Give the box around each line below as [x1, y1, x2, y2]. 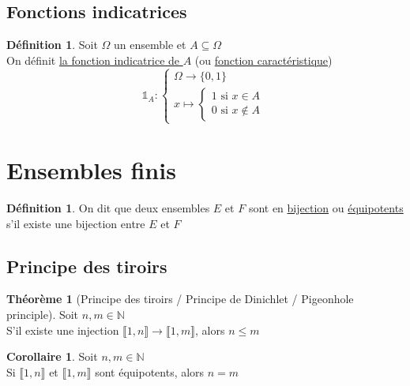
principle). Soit [6, 306, 79, 323]
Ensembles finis [6, 154, 176, 186]
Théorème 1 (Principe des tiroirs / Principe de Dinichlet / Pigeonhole [6, 290, 354, 307]
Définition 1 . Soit [6, 36, 98, 53]
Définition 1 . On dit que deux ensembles [6, 200, 210, 216]
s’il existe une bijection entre [6, 215, 145, 231]
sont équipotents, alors [95, 363, 205, 380]
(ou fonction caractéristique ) [194, 51, 333, 68]
